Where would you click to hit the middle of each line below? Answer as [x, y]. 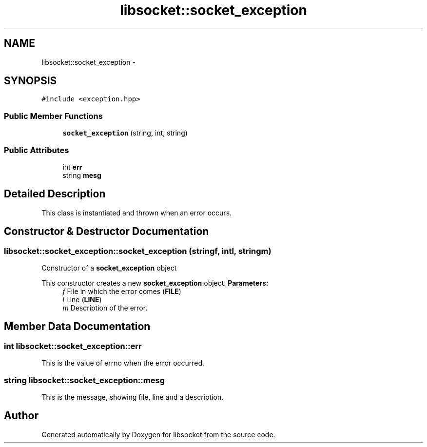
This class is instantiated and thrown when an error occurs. [137, 213]
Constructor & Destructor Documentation [107, 232]
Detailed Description [55, 194]
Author [21, 416]
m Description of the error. [105, 308]
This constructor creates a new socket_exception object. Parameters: [155, 283]
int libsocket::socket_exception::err [73, 346]
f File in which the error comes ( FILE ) [122, 291]
